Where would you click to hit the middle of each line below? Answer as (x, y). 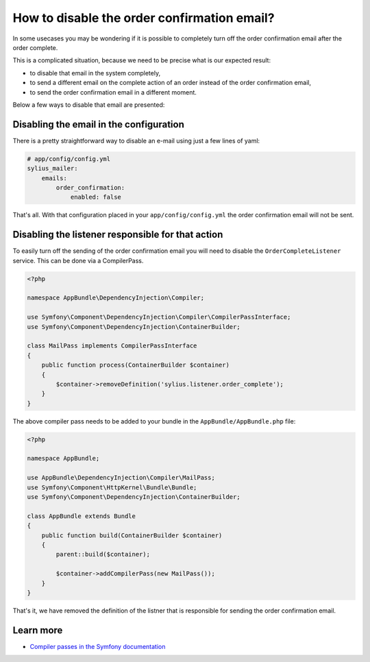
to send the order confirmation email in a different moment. (113, 92)
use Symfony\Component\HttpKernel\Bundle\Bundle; (112, 487)
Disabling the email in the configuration (98, 124)
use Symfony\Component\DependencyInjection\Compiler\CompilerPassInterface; (159, 317)
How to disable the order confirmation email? (144, 18)
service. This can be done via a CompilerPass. (78, 260)
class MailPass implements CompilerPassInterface (112, 346)
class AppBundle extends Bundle (82, 516)
